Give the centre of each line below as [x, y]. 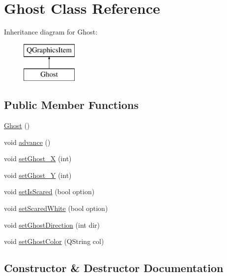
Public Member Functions [71, 105]
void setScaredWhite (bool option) [56, 208]
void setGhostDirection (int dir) [52, 224]
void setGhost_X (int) [38, 158]
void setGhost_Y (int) [38, 175]
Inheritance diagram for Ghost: [51, 32]
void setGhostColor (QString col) [54, 241]
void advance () [27, 142]
